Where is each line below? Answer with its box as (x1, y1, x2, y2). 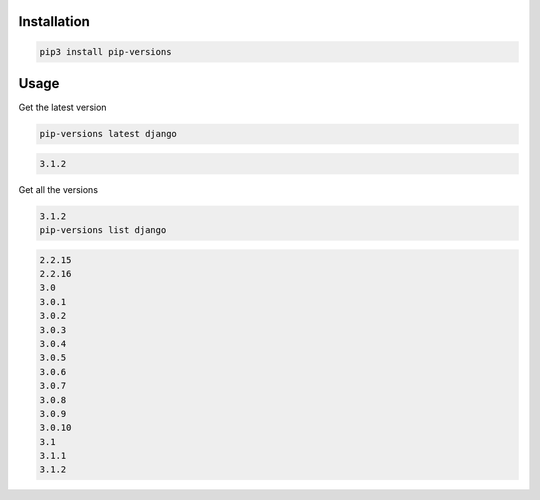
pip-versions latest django (39, 128, 177, 140)
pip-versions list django (39, 225, 167, 236)
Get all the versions (18, 183, 99, 195)
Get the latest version (18, 101, 107, 114)
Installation (18, 13, 90, 30)
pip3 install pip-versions (39, 46, 172, 57)
